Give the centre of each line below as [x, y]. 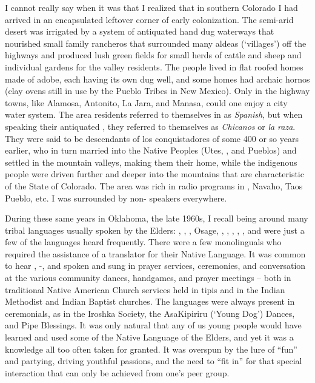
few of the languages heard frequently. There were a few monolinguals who [143, 242]
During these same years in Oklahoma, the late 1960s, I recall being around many [157, 218]
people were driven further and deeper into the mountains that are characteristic [154, 174]
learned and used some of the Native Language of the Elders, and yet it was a [149, 337]
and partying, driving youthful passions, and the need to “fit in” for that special [154, 361]
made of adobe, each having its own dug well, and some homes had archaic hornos [157, 79]
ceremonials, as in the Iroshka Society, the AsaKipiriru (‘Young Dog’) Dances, [150, 313]
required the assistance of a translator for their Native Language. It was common [155, 253]
